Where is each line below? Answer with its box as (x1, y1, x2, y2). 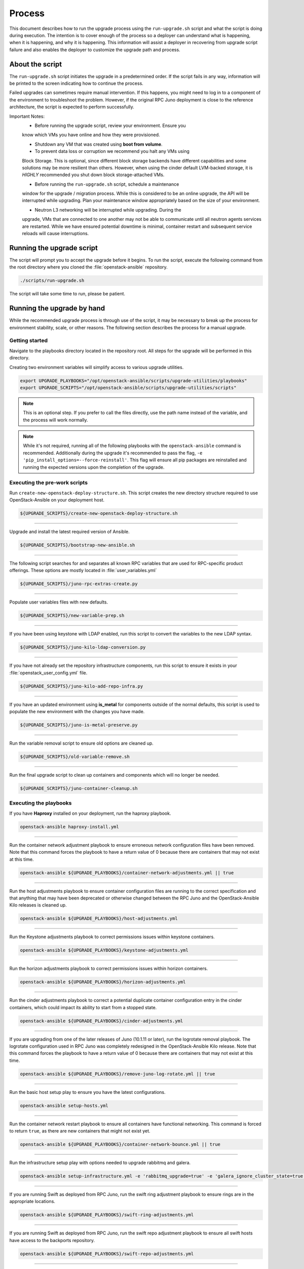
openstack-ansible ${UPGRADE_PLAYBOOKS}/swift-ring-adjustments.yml (20, 1212, 194, 1218)
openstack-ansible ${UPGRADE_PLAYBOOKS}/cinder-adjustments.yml (20, 1018, 183, 1024)
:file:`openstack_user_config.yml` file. (9, 670, 88, 676)
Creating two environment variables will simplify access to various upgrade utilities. (9, 364, 184, 370)
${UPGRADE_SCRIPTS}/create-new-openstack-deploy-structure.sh (20, 511, 178, 516)
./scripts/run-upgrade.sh (20, 278, 85, 284)
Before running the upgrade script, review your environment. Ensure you (34, 122, 186, 128)
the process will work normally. (23, 417, 88, 423)
